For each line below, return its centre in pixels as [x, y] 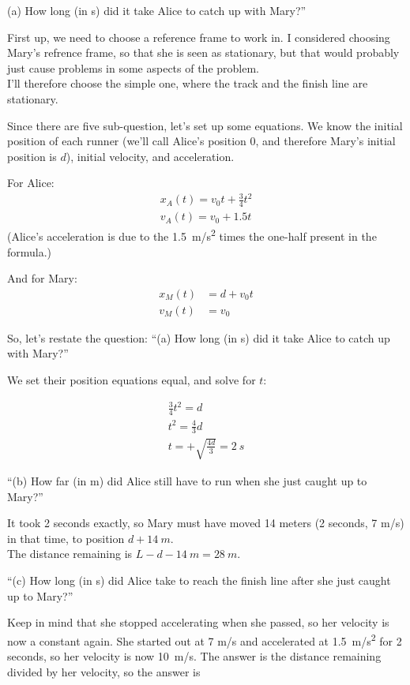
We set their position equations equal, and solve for [132, 380]
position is [32, 156]
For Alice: [31, 183]
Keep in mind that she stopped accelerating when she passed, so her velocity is [198, 622]
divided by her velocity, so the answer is [104, 671]
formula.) [30, 251]
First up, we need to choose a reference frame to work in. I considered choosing [199, 37]
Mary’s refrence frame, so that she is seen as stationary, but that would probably [203, 52]
